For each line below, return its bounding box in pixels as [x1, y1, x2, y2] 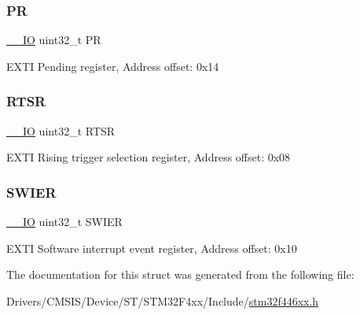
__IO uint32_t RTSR [6, 122, 116, 139]
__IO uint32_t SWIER [6, 213, 123, 230]
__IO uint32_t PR [6, 31, 101, 48]
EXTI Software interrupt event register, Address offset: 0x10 [6, 239, 297, 256]
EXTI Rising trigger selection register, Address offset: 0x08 [6, 149, 291, 165]
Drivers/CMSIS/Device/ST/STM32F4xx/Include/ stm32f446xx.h [6, 292, 319, 309]
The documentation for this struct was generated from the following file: [6, 266, 354, 283]
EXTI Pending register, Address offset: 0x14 [6, 57, 219, 74]
